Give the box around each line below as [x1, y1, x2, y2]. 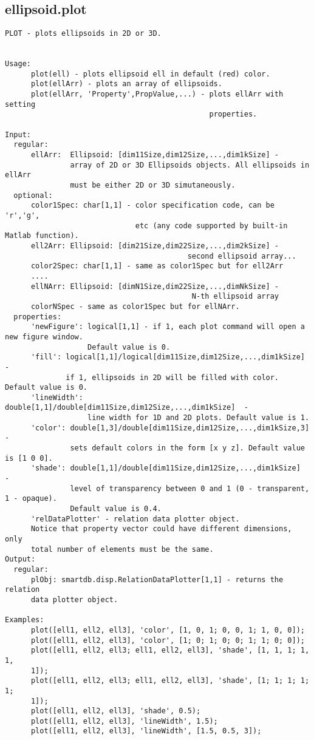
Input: [5, 130, 31, 139]
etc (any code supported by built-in [135, 221, 288, 230]
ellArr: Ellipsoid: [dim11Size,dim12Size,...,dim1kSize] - [30, 151, 279, 160]
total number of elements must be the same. [30, 545, 214, 554]
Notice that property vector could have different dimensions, [30, 524, 292, 534]
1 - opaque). [5, 494, 57, 503]
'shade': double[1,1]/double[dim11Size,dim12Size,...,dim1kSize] [30, 464, 301, 473]
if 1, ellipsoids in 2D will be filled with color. [66, 373, 279, 382]
